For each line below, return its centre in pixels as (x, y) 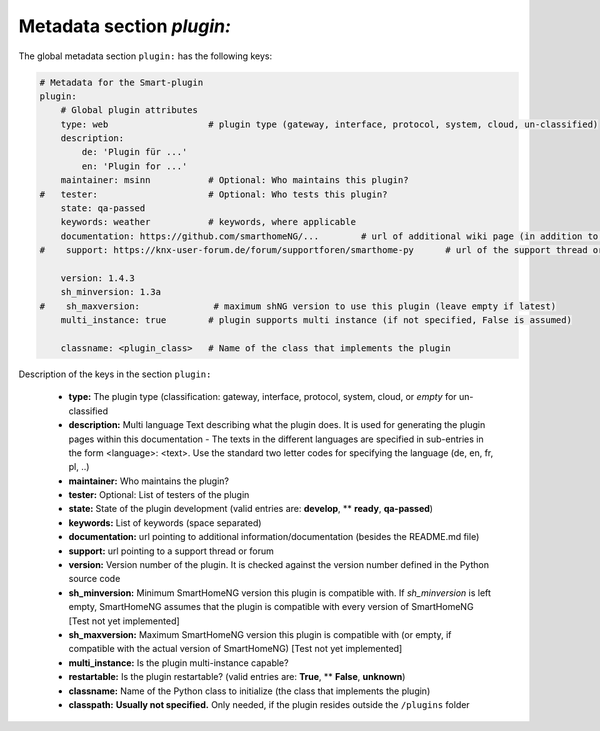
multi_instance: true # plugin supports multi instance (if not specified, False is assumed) (316, 320)
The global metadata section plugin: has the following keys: (145, 56)
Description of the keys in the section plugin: (115, 374)
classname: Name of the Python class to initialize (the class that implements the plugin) (249, 691)
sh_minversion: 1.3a (111, 292)
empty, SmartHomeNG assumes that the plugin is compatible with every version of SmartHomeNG (271, 607)
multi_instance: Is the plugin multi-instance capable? (178, 662)
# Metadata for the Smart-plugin (121, 82)
